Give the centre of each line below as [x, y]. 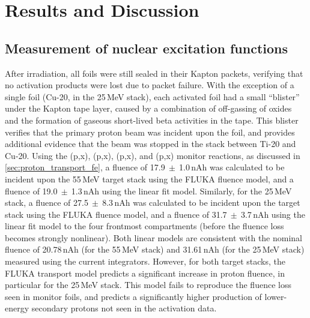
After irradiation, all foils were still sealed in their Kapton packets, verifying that [154, 73]
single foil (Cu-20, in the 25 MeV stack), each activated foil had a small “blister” [152, 96]
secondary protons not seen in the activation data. [124, 308]
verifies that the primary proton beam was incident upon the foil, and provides [150, 132]
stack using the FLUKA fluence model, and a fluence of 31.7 [116, 214]
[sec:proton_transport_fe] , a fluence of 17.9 [85, 167]
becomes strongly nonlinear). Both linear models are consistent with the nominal [154, 237]
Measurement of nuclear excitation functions [147, 48]
